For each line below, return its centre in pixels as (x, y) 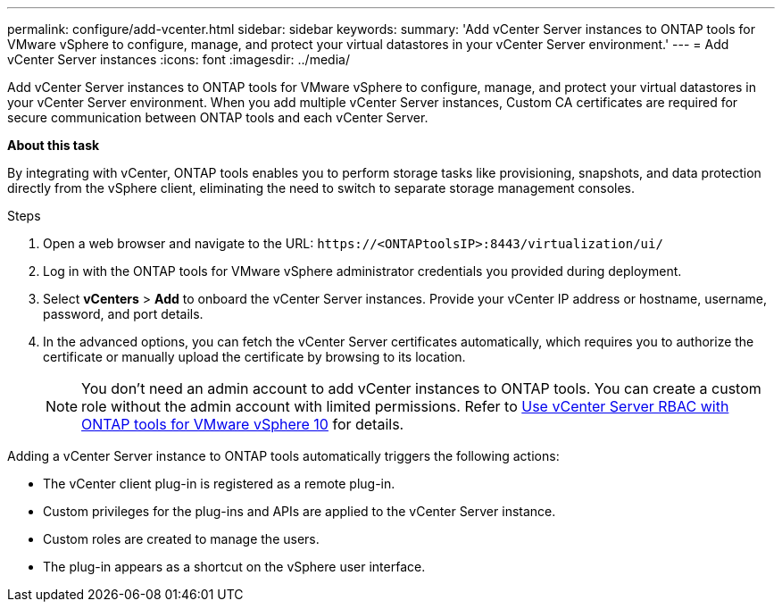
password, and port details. (123, 314)
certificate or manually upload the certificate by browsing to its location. (254, 357)
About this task (54, 145)
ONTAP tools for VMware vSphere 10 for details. (243, 424)
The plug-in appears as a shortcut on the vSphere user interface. (234, 567)
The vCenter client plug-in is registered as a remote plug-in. (219, 484)
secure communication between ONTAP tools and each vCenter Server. (218, 117)
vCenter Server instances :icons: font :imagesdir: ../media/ (179, 59)
